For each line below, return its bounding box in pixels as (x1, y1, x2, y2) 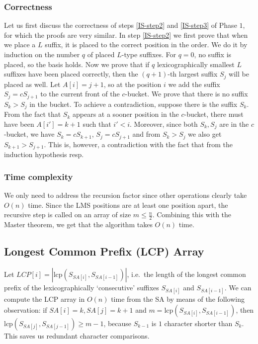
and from (132, 129, 161, 139)
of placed (87, 49, 115, 59)
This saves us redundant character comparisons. (4, 330, 150, 341)
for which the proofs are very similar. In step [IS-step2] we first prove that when (4, 29, 248, 40)
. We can (224, 282, 252, 292)
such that (83, 118, 111, 129)
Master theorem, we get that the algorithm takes (4, 219, 153, 229)
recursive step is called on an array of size (4, 209, 131, 220)
